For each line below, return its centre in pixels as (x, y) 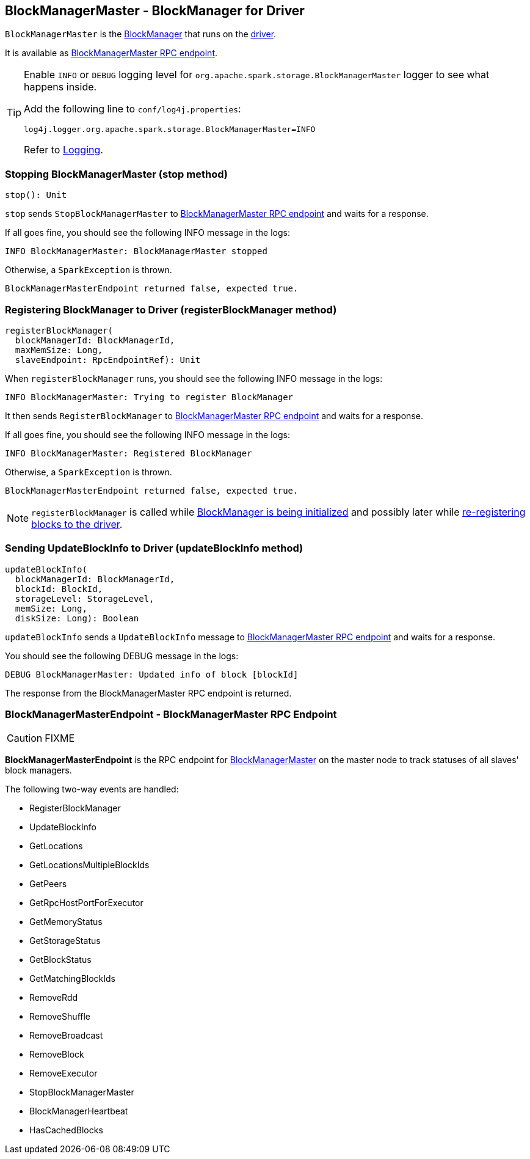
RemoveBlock (57, 1055)
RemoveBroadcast (66, 1036)
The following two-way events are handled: (92, 789)
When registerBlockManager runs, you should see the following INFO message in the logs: (194, 378)
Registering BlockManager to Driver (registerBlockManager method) (171, 309)
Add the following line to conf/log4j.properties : (132, 109)
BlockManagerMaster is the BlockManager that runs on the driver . (141, 34)
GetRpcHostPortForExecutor (86, 903)
